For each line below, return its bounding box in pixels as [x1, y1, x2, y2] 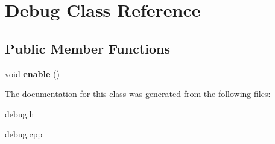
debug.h [5, 107, 34, 120]
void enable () [5, 67, 60, 80]
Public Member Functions [5, 39, 170, 57]
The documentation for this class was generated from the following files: [5, 87, 271, 100]
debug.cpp [5, 128, 43, 140]
